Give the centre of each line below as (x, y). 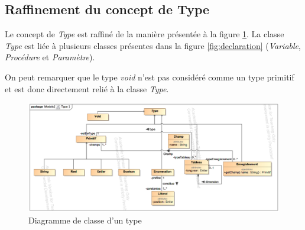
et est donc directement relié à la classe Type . (87, 88)
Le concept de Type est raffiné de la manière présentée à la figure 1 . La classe (145, 34)
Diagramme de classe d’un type (85, 220)
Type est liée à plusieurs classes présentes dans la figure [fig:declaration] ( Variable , (153, 45)
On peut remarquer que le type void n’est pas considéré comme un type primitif (150, 77)
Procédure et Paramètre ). (50, 57)
